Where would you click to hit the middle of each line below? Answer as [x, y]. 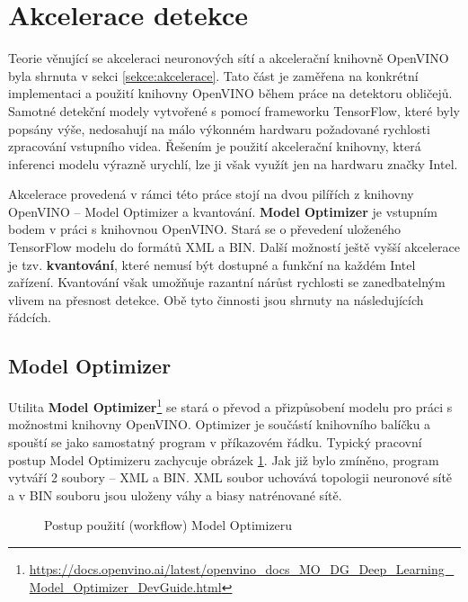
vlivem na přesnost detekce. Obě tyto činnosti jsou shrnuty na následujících [216, 299]
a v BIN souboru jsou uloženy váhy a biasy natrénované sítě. [175, 494]
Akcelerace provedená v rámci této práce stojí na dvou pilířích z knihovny [211, 194]
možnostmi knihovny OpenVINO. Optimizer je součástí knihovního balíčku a [220, 424]
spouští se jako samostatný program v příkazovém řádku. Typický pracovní [215, 442]
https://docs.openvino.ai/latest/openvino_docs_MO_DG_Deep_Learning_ [242, 569]
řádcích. [30, 317]
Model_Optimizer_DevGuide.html [125, 586]
